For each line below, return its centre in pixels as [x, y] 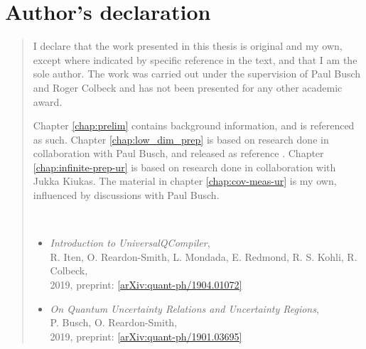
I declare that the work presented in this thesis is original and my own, [188, 46]
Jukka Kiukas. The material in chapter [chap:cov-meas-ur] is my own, [185, 181]
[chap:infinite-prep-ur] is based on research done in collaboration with [184, 167]
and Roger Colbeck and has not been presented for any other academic [188, 87]
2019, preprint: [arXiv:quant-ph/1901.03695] [146, 336]
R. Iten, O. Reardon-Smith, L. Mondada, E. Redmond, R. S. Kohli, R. [204, 256]
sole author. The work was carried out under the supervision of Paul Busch [197, 74]
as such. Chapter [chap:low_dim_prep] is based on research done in [181, 139]
